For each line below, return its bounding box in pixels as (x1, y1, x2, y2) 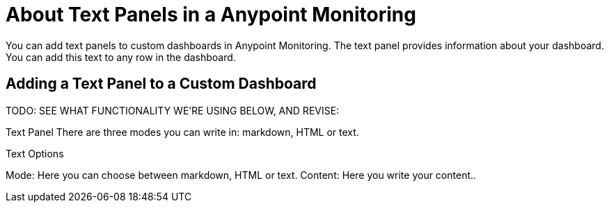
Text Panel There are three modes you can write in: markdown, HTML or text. (6, 125, 359, 138)
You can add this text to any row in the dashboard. (6, 51, 236, 63)
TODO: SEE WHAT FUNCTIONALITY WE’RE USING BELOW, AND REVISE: (6, 104, 340, 116)
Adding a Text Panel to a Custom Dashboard (6, 75, 317, 93)
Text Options (6, 147, 64, 159)
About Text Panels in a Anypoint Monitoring (6, 3, 416, 26)
